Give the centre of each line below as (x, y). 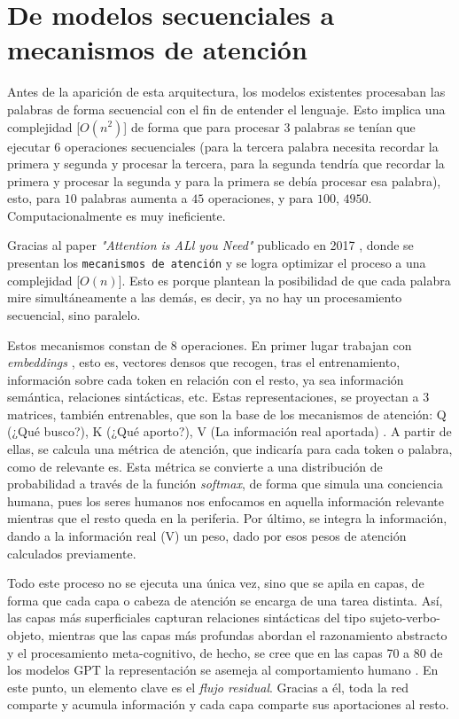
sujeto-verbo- (405, 617)
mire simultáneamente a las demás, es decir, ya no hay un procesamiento (205, 297)
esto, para (34, 198)
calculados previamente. (72, 553)
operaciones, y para (261, 198)
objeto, (26, 635)
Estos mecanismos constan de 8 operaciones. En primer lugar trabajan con (210, 344)
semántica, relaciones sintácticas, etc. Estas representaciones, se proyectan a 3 (218, 397)
